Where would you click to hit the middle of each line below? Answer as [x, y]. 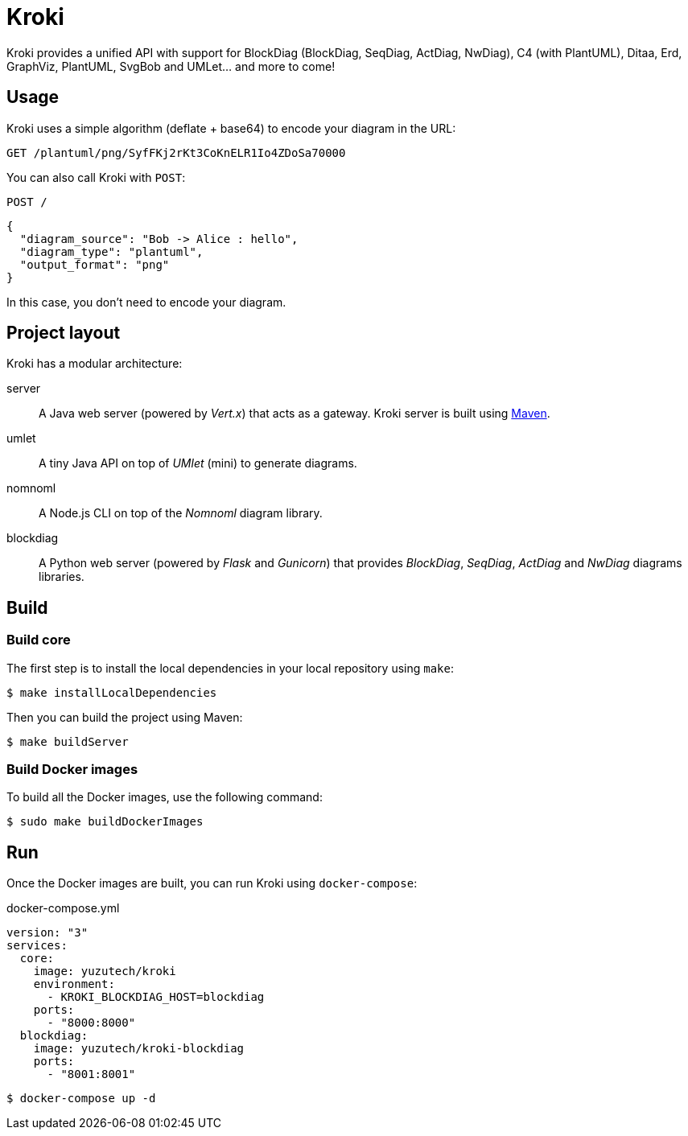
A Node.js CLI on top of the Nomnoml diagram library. [181, 513]
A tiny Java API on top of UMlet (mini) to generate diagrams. [198, 463]
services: [37, 946]
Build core [39, 640]
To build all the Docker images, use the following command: [165, 797]
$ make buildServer [68, 741]
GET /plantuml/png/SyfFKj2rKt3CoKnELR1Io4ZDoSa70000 [176, 152]
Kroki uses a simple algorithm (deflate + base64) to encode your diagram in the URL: [231, 128]
